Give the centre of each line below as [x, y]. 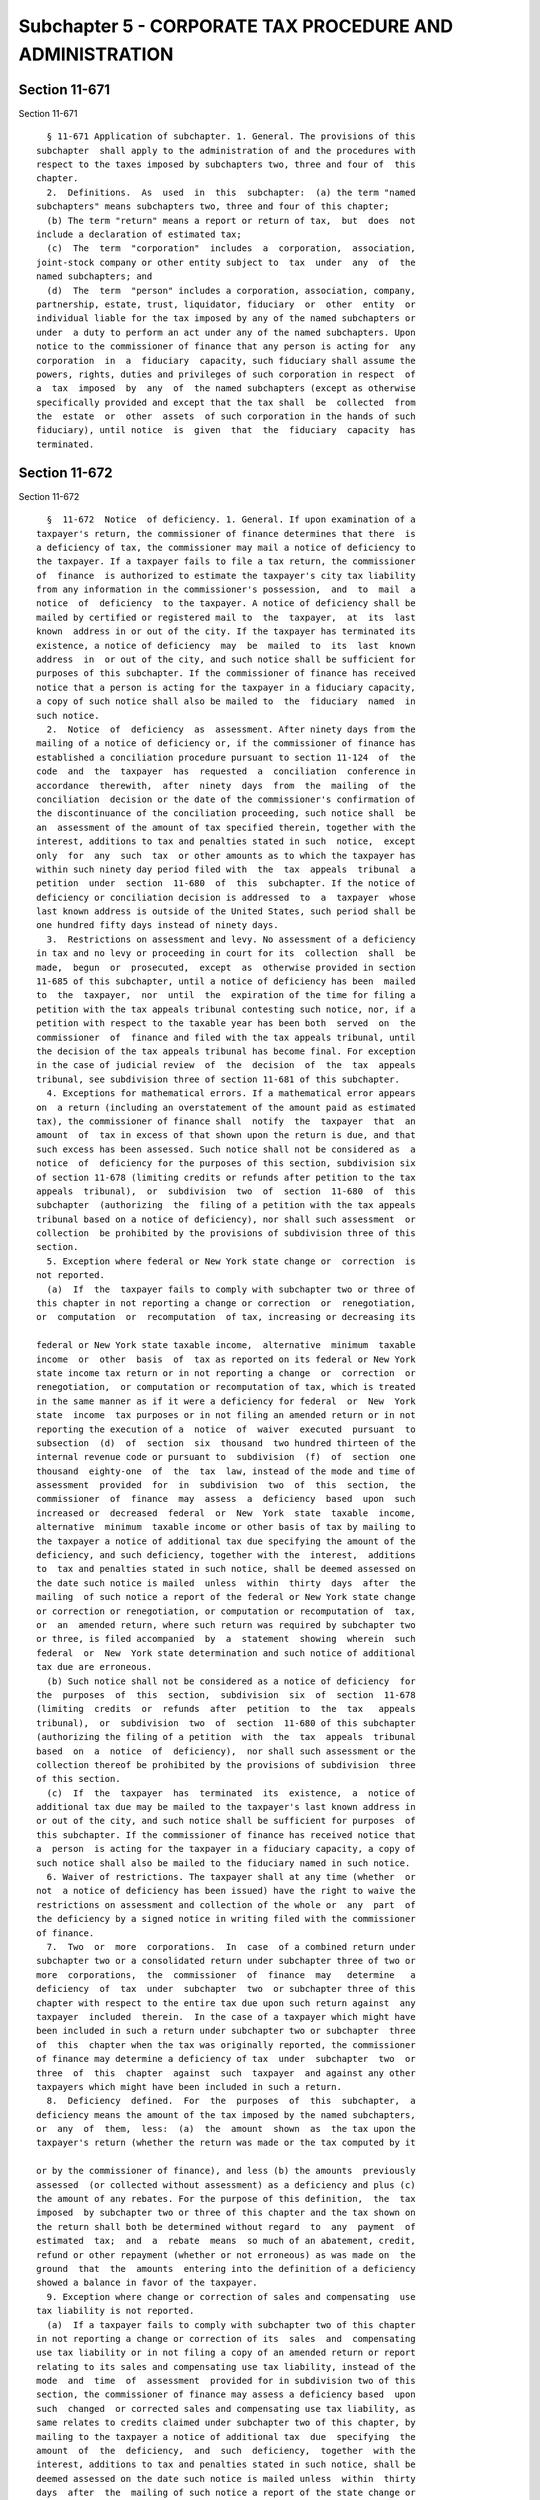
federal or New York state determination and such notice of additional [226, 1653]
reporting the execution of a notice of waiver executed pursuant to [226, 1429]
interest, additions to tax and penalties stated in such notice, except [226, 841]
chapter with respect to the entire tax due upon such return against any [226, 2003]
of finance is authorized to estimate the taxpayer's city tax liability [226, 575]
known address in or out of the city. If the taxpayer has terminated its [226, 631]
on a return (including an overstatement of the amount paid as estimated [226, 1107]
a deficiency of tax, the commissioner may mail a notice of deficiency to [226, 547]
